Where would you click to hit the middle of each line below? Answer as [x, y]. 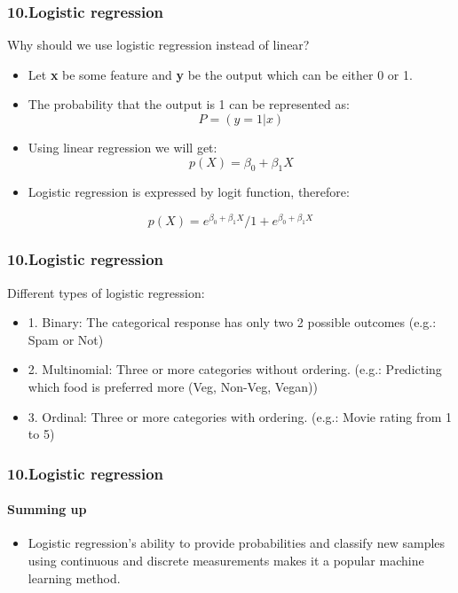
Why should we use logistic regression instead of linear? [158, 45]
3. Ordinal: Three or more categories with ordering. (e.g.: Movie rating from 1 [240, 416]
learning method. [74, 577]
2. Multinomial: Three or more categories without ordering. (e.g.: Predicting [235, 369]
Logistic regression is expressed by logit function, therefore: [189, 192]
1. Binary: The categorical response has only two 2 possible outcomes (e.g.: [232, 322]
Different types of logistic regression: [106, 292]
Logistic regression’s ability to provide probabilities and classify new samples [237, 543]
